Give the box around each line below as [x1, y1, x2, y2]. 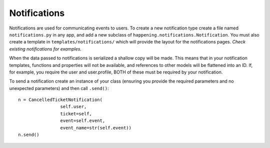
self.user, [60, 104, 87, 109]
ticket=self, [60, 110, 92, 116]
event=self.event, [60, 118, 105, 123]
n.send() [18, 132, 39, 137]
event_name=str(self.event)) [60, 125, 132, 130]
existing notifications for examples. [9, 45, 82, 52]
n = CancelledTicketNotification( [18, 97, 102, 102]
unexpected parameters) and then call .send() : [9, 85, 109, 91]
